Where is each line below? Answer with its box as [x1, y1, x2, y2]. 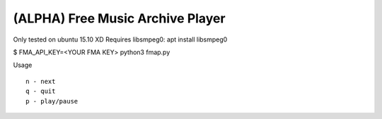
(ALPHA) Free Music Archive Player [13, 11, 226, 26]
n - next [25, 77, 56, 85]
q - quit [25, 87, 56, 95]
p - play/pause [25, 97, 79, 105]
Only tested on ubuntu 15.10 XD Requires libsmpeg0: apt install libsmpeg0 [13, 35, 228, 44]
